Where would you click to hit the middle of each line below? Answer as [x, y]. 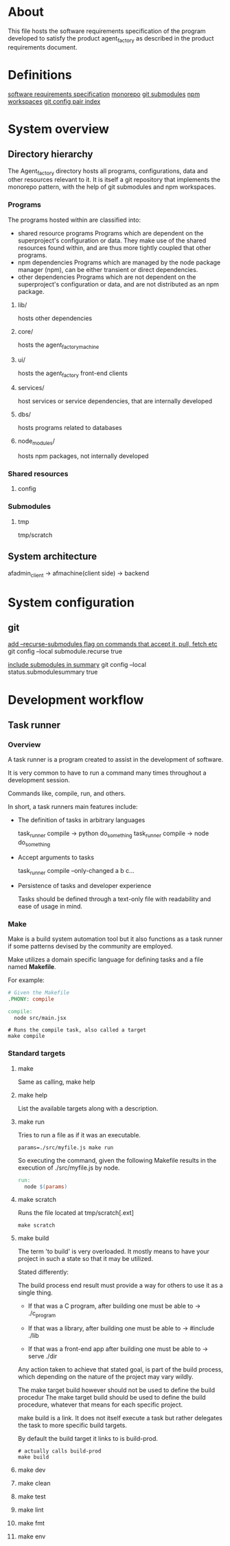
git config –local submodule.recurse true [65, 651]
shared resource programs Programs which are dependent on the [111, 233]
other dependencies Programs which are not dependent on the [107, 277]
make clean [34, 1484]
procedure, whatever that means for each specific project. [100, 1405]
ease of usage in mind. [50, 906]
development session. [39, 780]
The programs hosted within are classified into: [74, 220]
